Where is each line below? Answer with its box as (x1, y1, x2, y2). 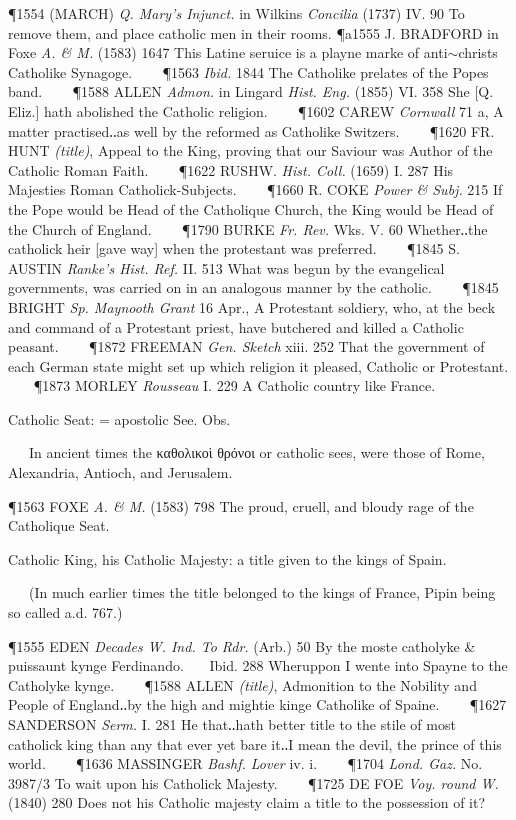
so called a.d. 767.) (8, 602, 123, 623)
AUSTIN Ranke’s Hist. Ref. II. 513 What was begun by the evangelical (8, 257, 445, 278)
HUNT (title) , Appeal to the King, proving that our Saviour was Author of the (8, 140, 493, 161)
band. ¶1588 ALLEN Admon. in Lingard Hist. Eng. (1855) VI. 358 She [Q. (8, 81, 494, 102)
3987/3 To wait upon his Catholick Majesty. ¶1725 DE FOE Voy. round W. (8, 772, 499, 793)
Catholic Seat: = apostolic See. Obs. (8, 408, 231, 429)
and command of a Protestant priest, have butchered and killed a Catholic (8, 316, 464, 337)
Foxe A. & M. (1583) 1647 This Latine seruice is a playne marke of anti (8, 42, 448, 63)
